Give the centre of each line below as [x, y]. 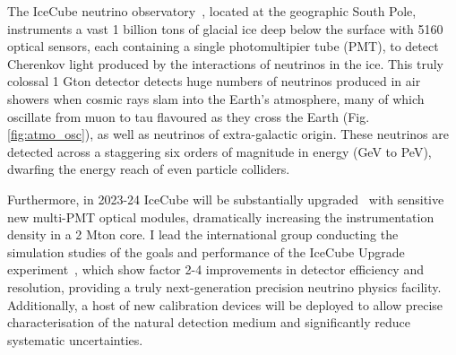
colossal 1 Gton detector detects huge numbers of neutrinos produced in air [214, 81]
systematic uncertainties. [75, 339]
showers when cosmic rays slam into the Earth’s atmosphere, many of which [216, 98]
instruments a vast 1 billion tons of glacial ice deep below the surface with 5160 [225, 28]
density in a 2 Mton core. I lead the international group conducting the [203, 234]
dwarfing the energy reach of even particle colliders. [149, 169]
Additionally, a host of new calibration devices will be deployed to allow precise [225, 304]
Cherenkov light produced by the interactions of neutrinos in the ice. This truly [225, 63]
